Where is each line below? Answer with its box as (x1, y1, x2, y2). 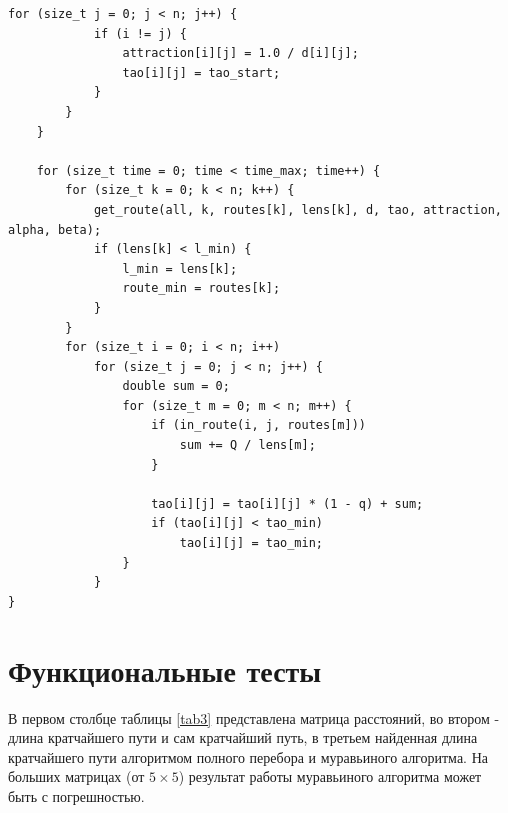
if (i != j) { (93, 26, 187, 41)
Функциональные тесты (8, 649, 322, 690)
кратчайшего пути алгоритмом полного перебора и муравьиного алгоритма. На (8, 746, 488, 767)
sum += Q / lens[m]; (179, 438, 316, 453)
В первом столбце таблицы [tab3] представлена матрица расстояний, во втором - (8, 707, 500, 728)
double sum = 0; (122, 379, 230, 394)
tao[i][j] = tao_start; (122, 65, 281, 80)
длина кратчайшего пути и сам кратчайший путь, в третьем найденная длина (8, 727, 478, 748)
